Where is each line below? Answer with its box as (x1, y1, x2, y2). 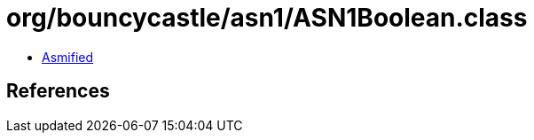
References (6, 80, 110, 103)
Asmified (42, 49, 94, 65)
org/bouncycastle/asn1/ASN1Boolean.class (6, 3, 528, 33)
